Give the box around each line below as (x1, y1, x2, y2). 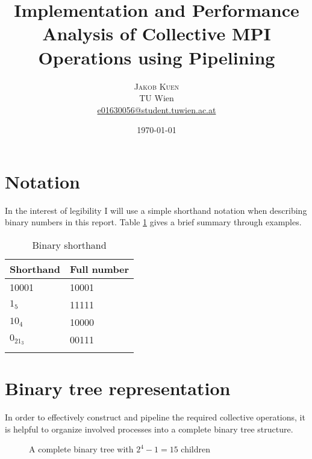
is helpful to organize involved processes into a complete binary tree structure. (5, 422, 293, 435)
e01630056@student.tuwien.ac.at (97, 103, 216, 116)
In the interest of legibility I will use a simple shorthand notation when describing (5, 204, 307, 216)
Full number (70, 262, 129, 276)
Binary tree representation (5, 376, 231, 401)
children (181, 443, 210, 455)
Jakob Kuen (134, 80, 179, 92)
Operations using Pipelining (38, 45, 275, 69)
